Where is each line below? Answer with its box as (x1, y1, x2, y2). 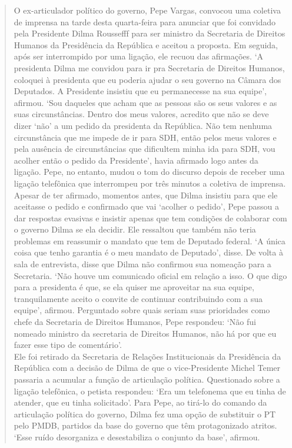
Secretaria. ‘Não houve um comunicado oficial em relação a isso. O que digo (14, 269, 287, 281)
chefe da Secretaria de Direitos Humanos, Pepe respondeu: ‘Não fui (14, 316, 256, 328)
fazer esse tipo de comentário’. (14, 339, 122, 351)
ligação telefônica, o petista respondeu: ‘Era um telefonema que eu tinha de (14, 384, 286, 397)
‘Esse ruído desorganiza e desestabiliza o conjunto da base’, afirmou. (14, 430, 260, 443)
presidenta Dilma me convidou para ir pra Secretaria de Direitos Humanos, (14, 61, 285, 74)
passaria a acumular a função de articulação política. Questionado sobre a (14, 373, 280, 385)
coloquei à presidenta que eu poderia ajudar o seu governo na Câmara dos (14, 73, 281, 85)
